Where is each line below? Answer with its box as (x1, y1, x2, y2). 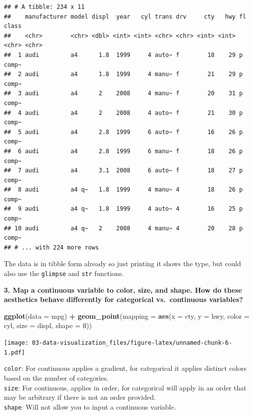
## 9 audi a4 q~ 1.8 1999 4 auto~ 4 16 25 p (4, 205, 243, 213)
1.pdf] (4, 349, 25, 356)
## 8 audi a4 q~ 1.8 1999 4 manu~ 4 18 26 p (4, 186, 243, 194)
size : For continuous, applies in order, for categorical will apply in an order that (4, 382, 247, 392)
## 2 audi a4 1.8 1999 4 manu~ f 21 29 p (4, 71, 243, 78)
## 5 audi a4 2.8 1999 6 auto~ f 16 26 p (4, 128, 243, 136)
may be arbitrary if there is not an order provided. (4, 392, 156, 402)
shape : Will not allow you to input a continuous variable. (4, 401, 176, 412)
